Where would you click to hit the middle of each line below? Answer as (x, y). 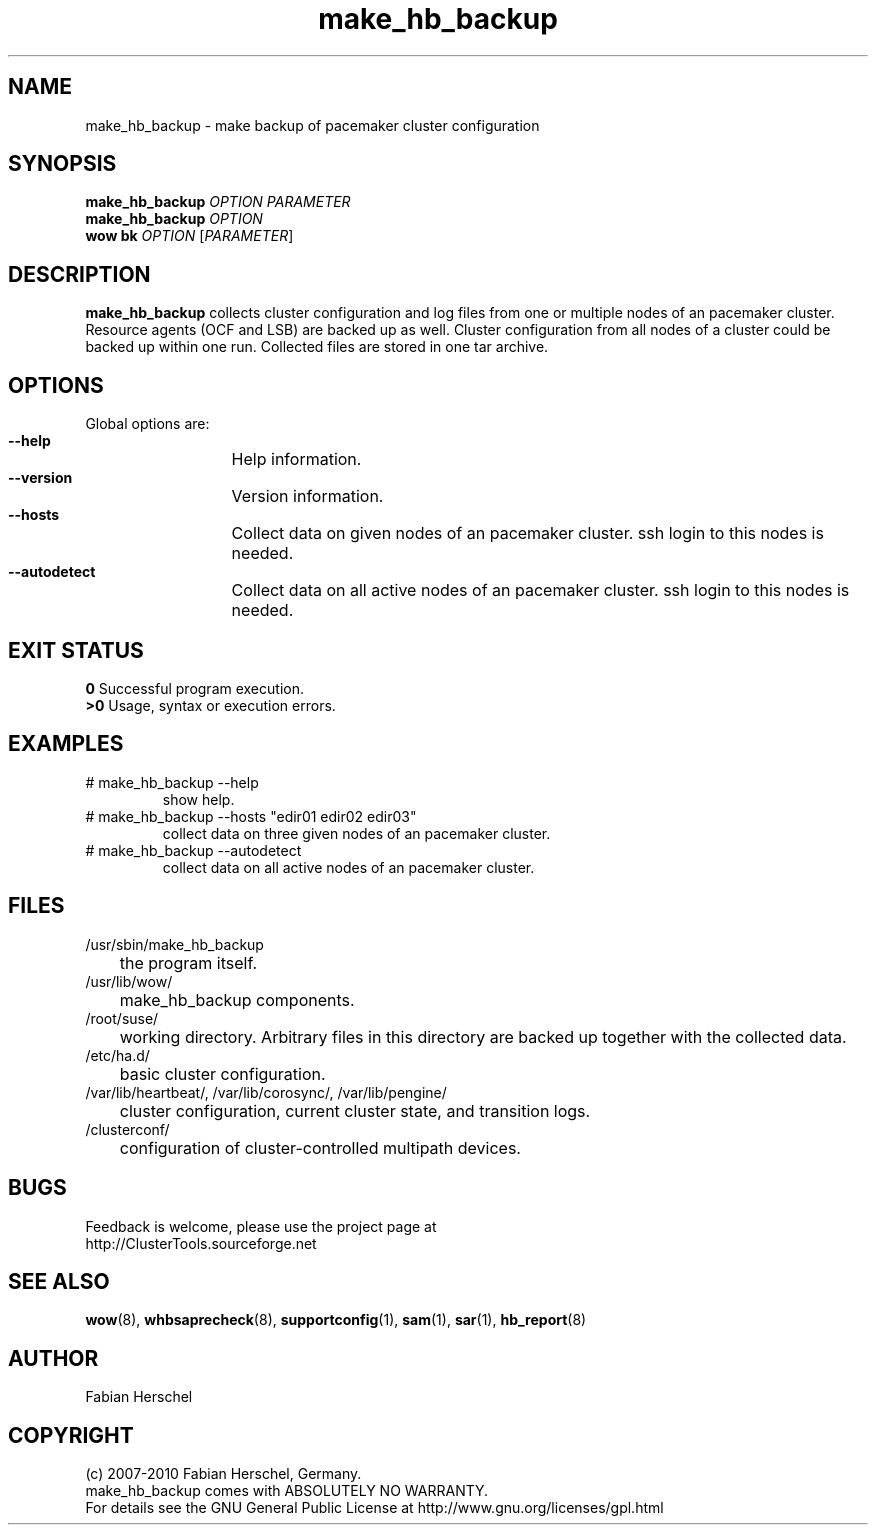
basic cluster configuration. (222, 1073)
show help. (198, 799)
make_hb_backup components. (237, 999)
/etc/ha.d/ (117, 1055)
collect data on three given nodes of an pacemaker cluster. (356, 833)
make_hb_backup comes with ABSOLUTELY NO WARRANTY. (287, 1491)
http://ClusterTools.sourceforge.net (201, 1243)
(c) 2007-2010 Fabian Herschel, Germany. (223, 1474)
